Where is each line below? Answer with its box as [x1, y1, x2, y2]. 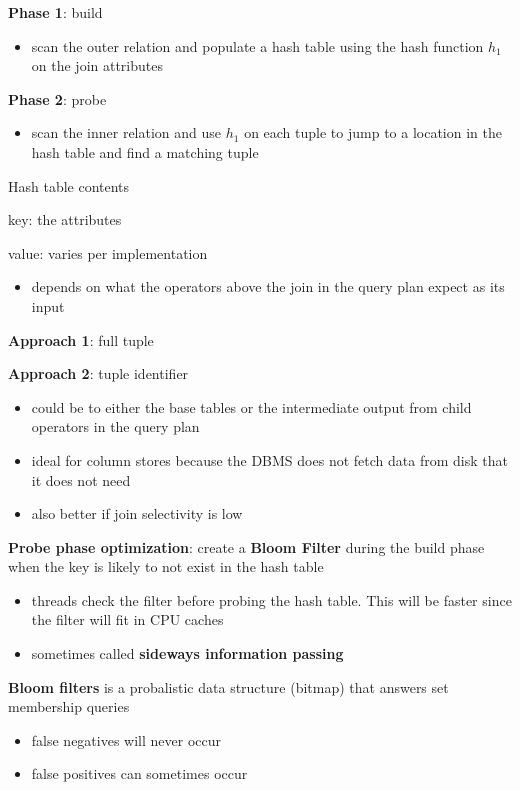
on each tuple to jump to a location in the [244, 122, 502, 143]
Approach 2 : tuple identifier [8, 363, 189, 384]
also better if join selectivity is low [31, 503, 243, 524]
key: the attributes [8, 209, 122, 230]
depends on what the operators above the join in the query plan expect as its [31, 276, 505, 297]
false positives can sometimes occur [31, 763, 248, 784]
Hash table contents [8, 175, 130, 196]
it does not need [31, 469, 131, 490]
